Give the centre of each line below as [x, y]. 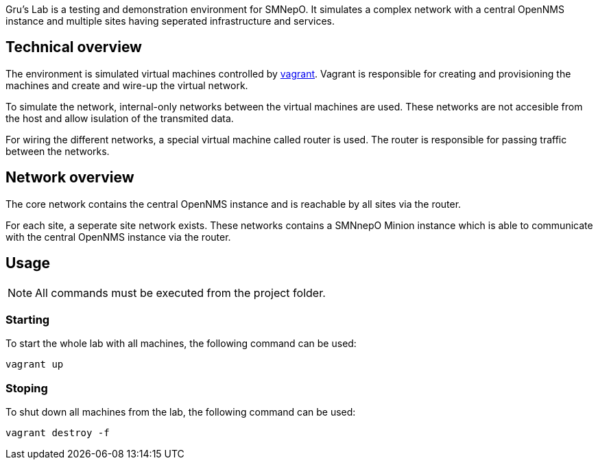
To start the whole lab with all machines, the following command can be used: [181, 344]
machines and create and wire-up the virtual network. [127, 85]
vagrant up [35, 365]
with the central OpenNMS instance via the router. [118, 237]
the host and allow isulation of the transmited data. [120, 118]
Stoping [27, 388]
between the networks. [58, 151]
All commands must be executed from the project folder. [180, 293]
